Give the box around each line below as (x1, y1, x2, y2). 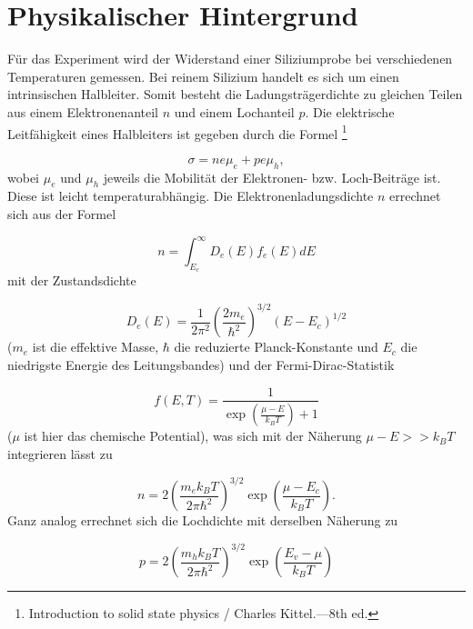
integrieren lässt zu (7, 444, 113, 464)
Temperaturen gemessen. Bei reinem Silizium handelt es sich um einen (7, 66, 399, 85)
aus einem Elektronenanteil (7, 102, 158, 121)
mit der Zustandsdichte (7, 271, 136, 290)
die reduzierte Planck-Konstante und (174, 337, 378, 356)
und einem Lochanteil (174, 102, 295, 121)
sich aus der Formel (7, 204, 116, 223)
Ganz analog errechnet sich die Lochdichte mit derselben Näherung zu (7, 511, 398, 530)
